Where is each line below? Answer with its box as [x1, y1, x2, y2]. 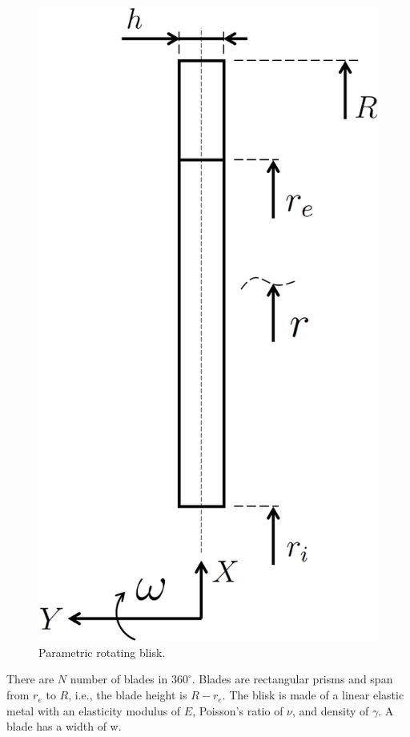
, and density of [292, 702, 369, 719]
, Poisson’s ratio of [192, 702, 283, 719]
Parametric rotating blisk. [38, 643, 166, 660]
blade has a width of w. [6, 718, 122, 735]
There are [6, 671, 54, 687]
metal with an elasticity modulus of [6, 702, 181, 719]
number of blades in [70, 671, 168, 687]
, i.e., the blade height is [68, 687, 187, 703]
